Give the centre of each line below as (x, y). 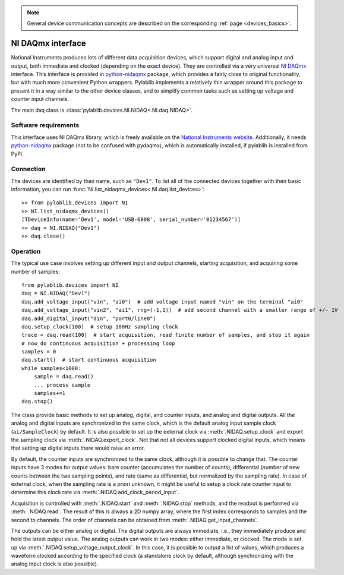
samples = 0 (39, 352)
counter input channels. (40, 99)
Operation (26, 251)
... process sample (62, 385)
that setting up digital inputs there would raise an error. (78, 448)
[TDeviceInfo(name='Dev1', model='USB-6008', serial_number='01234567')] (131, 219)
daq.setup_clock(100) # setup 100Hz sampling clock (100, 326)
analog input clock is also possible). (55, 564)
